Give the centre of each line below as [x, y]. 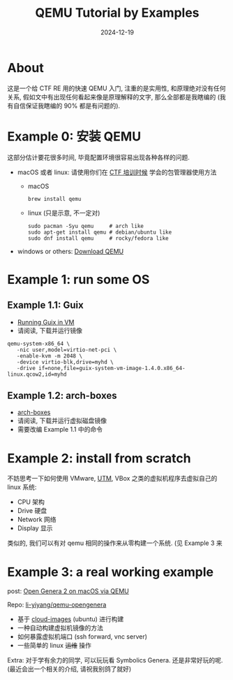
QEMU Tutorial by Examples [117, 13]
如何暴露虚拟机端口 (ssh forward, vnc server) [82, 637]
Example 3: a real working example [111, 572]
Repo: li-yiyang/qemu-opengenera [57, 605]
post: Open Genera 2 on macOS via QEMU [68, 591]
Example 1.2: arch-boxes [62, 396]
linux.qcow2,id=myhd [37, 374]
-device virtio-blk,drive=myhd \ [65, 362]
